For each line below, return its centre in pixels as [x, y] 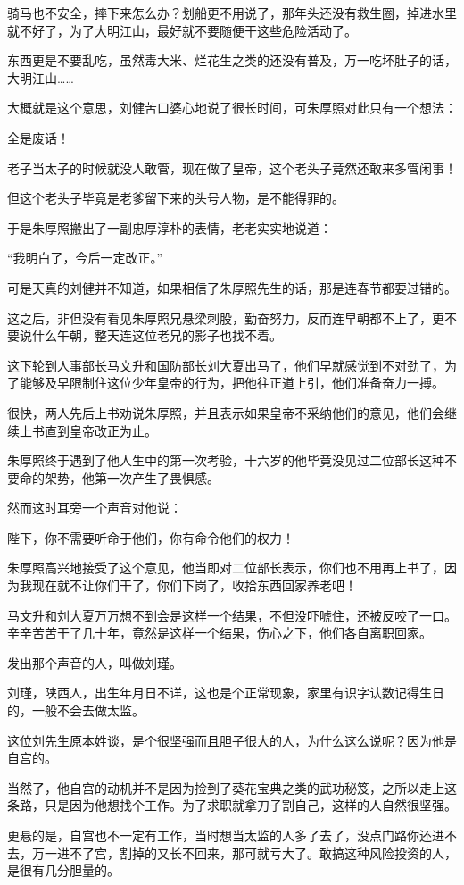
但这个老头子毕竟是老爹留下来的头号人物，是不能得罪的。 [176, 198]
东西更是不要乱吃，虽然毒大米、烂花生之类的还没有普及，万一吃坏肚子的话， [232, 60]
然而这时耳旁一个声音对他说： [95, 508]
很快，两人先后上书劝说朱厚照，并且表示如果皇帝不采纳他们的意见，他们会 [226, 412]
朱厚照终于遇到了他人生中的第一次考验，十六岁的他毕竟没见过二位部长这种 [226, 460]
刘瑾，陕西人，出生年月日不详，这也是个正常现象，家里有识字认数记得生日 [226, 693]
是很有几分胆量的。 [63, 870]
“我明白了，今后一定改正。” [85, 258]
